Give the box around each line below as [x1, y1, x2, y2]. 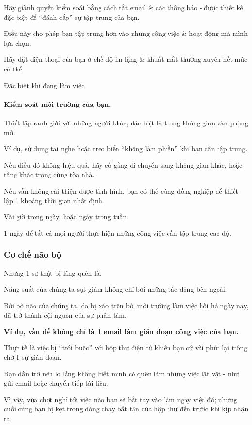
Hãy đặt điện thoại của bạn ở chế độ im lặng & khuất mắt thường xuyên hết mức [4, 54, 248, 64]
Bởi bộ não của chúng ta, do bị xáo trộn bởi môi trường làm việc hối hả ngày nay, [4, 300, 249, 310]
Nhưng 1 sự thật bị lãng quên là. [4, 267, 101, 278]
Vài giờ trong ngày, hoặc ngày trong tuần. [4, 212, 129, 222]
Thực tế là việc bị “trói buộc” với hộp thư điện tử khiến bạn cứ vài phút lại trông [4, 342, 248, 353]
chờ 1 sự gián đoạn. [4, 352, 62, 362]
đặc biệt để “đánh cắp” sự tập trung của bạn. [4, 12, 140, 22]
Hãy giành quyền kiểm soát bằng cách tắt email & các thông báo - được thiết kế [4, 2, 243, 12]
